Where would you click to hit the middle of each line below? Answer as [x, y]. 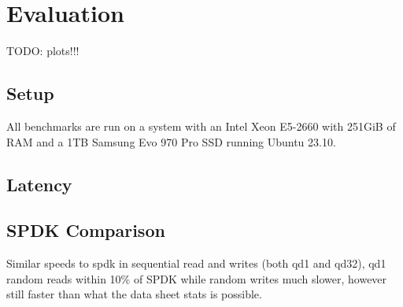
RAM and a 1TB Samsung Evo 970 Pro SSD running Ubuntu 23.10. [171, 141]
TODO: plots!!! [43, 51]
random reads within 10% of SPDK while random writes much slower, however [197, 278]
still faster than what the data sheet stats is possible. [134, 294]
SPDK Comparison [86, 230]
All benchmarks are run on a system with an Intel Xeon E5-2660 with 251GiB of [201, 126]
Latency [39, 184]
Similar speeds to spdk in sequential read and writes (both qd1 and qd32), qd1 [196, 263]
